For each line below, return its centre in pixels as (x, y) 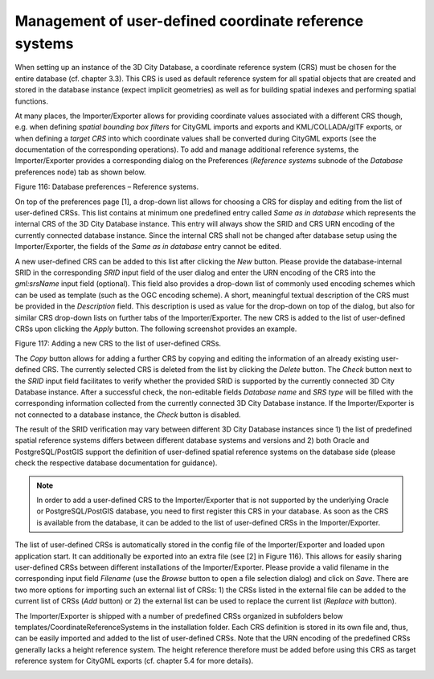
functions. (31, 101)
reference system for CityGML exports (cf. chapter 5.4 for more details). (134, 661)
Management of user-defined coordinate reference (189, 21)
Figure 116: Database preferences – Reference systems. (107, 187)
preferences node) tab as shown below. (80, 172)
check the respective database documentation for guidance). (116, 463)
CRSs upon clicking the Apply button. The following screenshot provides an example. (156, 329)
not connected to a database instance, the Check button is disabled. (128, 415)
